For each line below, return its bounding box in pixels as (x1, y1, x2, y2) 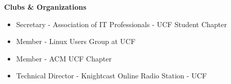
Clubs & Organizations (4, 2, 87, 12)
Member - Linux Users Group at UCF (16, 36, 136, 47)
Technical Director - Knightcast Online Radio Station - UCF (16, 70, 207, 81)
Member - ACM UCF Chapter (16, 53, 112, 64)
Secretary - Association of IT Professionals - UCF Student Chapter (16, 18, 227, 29)
